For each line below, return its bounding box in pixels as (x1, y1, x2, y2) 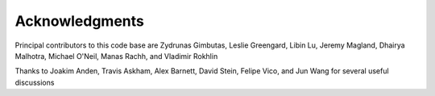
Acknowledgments (14, 12, 145, 30)
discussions (14, 77, 55, 87)
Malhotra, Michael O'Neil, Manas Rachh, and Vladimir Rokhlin (14, 51, 218, 61)
